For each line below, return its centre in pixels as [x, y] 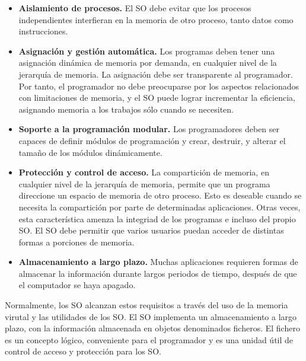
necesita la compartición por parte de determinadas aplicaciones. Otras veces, [160, 207]
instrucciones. [43, 31]
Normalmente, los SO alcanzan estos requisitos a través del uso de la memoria [146, 305]
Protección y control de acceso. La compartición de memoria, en [144, 172]
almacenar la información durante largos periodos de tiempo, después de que [158, 273]
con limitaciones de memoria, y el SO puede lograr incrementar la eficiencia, [157, 98]
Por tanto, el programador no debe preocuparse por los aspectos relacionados [159, 86]
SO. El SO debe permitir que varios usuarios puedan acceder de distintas [151, 230]
